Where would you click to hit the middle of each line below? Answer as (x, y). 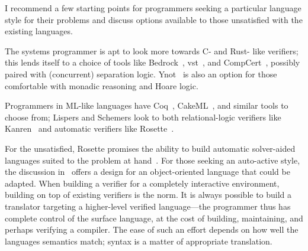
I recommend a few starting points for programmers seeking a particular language (153, 8)
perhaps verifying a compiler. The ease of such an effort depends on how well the (152, 229)
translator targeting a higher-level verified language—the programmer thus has (148, 206)
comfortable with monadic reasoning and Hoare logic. (102, 85)
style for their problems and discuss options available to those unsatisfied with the (154, 19)
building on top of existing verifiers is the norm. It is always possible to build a (148, 195)
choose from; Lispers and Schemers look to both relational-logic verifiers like (143, 117)
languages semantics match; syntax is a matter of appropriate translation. (139, 241)
